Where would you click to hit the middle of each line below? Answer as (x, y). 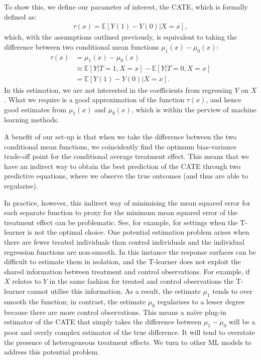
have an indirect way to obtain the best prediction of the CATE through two (122, 166)
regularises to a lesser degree (201, 301)
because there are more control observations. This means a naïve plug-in (115, 312)
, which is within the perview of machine (194, 109)
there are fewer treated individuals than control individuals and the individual (124, 242)
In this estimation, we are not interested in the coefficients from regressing (118, 89)
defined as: (20, 16)
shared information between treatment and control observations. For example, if (127, 271)
